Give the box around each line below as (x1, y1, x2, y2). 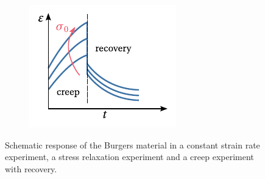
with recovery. (5, 162, 57, 175)
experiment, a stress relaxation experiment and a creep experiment (5, 150, 254, 163)
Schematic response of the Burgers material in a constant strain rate (5, 138, 260, 151)
